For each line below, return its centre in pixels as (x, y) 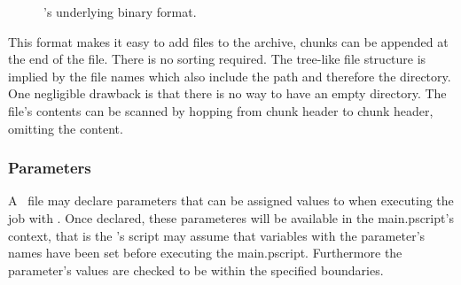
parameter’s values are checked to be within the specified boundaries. (196, 270)
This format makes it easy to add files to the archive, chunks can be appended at (228, 41)
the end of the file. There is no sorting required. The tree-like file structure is (217, 59)
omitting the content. (66, 128)
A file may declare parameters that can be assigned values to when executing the (231, 200)
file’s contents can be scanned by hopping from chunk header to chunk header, (221, 110)
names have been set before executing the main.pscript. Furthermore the (205, 253)
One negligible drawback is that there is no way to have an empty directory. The (227, 93)
